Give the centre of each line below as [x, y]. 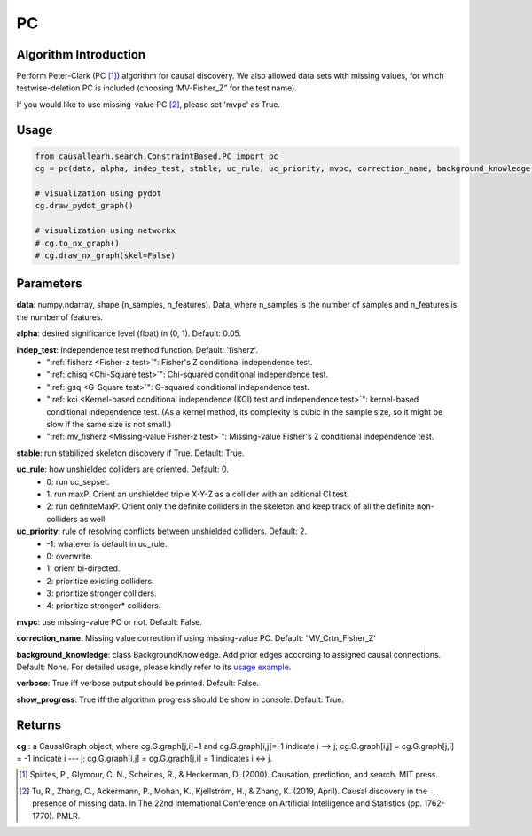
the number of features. [60, 317]
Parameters [49, 284]
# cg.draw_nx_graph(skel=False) [106, 255]
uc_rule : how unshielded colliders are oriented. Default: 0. [123, 469]
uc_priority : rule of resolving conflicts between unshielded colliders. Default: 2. [162, 531]
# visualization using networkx [106, 231]
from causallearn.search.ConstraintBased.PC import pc [156, 156]
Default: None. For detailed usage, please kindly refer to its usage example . [154, 667]
